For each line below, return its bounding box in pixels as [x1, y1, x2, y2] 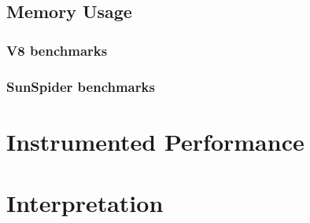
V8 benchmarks [6, 40, 108, 60]
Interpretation [6, 187, 164, 219]
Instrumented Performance [6, 125, 304, 157]
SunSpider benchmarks [6, 76, 155, 96]
